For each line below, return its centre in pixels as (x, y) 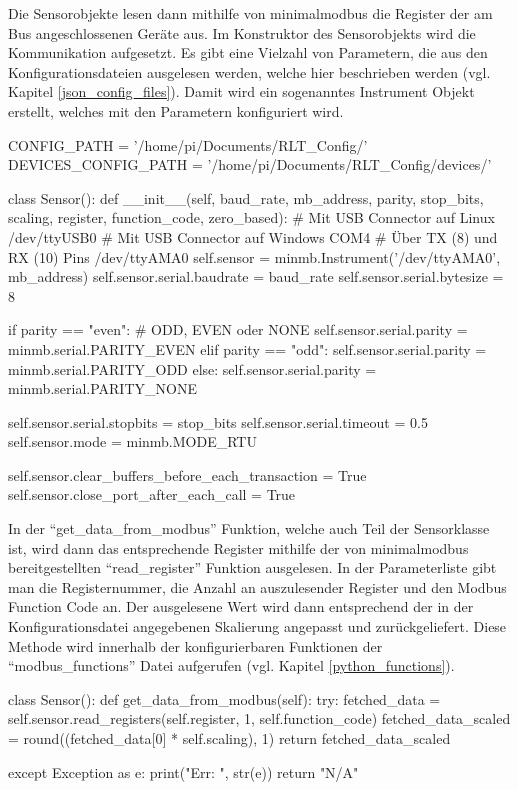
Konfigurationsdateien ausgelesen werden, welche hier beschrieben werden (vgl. (249, 71)
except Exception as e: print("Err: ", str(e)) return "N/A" (183, 771)
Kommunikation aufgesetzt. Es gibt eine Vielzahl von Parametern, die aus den (248, 52)
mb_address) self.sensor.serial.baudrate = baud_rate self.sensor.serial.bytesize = (256, 276)
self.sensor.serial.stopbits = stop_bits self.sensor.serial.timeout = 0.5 (218, 421)
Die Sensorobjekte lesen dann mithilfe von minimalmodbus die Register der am (250, 13)
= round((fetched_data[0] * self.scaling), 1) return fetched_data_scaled (229, 738)
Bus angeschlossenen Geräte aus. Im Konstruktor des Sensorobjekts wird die (242, 32)
